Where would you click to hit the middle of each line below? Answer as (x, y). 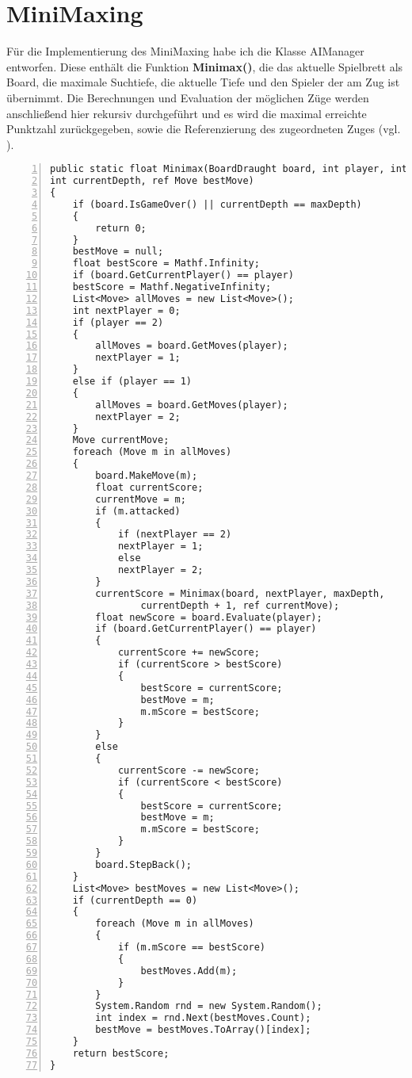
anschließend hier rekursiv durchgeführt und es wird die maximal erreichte (187, 113)
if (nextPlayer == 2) (175, 535)
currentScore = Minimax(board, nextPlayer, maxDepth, (240, 593)
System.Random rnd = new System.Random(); (209, 1006)
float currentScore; (149, 487)
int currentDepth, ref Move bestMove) (152, 181)
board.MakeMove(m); (147, 476)
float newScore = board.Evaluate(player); (209, 617)
